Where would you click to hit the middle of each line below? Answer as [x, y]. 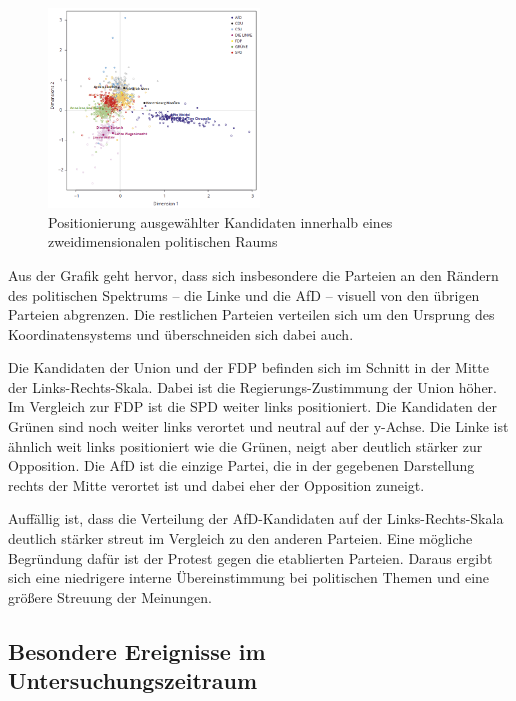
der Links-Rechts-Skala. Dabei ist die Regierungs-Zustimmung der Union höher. [252, 386]
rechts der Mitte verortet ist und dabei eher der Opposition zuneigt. [216, 484]
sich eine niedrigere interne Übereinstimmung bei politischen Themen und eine [249, 577]
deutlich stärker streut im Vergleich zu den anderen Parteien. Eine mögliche [240, 538]
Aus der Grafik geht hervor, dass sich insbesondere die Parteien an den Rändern [253, 274]
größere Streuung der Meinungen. [110, 596]
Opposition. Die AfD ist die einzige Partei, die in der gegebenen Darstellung [241, 465]
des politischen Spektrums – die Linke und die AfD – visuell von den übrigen [244, 294]
